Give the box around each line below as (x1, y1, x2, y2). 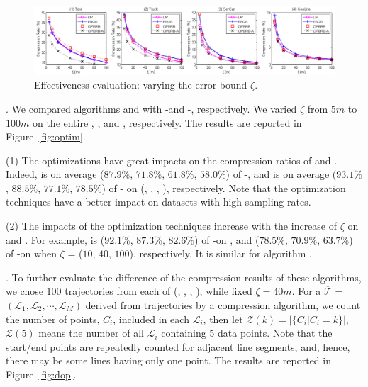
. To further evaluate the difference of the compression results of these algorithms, (6, 269, 362, 284)
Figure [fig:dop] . (6, 367, 77, 381)
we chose (6, 284, 43, 298)
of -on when (6, 246, 57, 261)
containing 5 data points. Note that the (161, 325, 333, 340)
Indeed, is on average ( (6, 167, 104, 181)
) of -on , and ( (194, 232, 260, 247)
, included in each (113, 311, 189, 326)
